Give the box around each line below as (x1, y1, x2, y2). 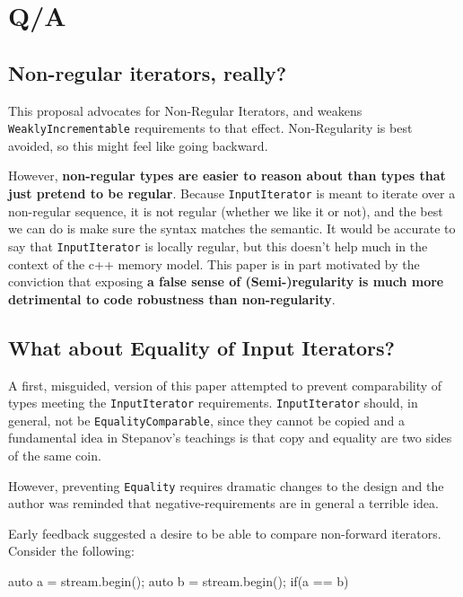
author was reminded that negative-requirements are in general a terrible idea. (8, 494, 439, 513)
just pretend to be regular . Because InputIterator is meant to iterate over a (8, 184, 456, 203)
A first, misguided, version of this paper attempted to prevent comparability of (8, 375, 442, 394)
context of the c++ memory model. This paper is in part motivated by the (8, 254, 420, 273)
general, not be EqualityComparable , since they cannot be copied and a (8, 410, 406, 429)
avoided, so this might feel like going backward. (8, 136, 268, 154)
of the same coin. (8, 446, 101, 464)
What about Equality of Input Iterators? (8, 333, 395, 361)
